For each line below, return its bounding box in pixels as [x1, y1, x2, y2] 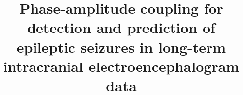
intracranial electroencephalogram [3, 56, 240, 76]
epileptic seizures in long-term [16, 36, 226, 57]
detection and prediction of [27, 17, 215, 37]
